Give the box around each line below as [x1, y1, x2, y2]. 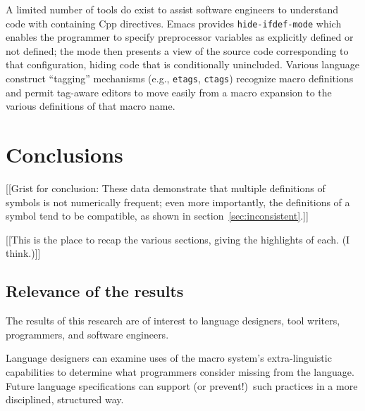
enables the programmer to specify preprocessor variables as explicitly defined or [6, 30, 354, 44]
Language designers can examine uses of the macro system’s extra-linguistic [6, 350, 332, 365]
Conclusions [6, 140, 123, 169]
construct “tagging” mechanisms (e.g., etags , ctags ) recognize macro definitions [6, 71, 354, 86]
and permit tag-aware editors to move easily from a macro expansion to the [6, 84, 332, 99]
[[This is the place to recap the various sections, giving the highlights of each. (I [6, 232, 350, 246]
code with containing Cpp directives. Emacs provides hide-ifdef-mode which [6, 15, 342, 30]
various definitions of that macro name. [6, 99, 175, 113]
